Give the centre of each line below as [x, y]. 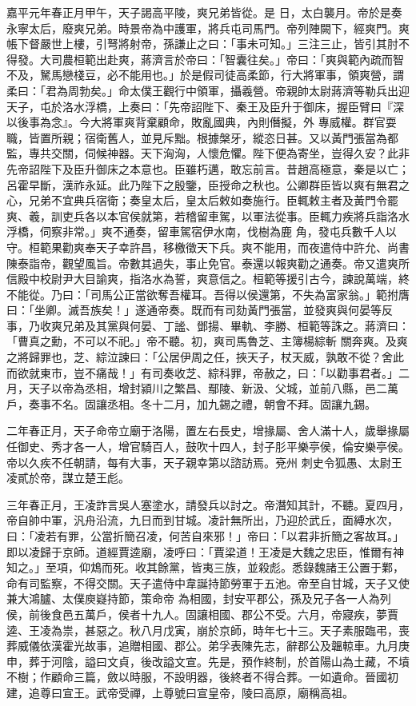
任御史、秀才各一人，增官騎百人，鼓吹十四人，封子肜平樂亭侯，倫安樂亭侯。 [208, 447]
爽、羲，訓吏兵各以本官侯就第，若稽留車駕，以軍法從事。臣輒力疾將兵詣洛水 [208, 215]
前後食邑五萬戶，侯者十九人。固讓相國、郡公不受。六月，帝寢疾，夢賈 [213, 614]
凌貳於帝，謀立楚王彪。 [68, 478]
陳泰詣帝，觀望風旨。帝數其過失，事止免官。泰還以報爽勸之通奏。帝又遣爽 [202, 263]
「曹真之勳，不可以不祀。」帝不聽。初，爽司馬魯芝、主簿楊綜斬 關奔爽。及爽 [207, 341]
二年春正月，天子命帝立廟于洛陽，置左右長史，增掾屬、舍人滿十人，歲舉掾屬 [208, 431]
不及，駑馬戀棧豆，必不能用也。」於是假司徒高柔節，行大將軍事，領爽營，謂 [205, 75]
